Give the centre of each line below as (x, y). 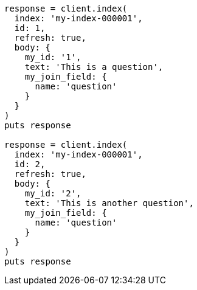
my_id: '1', (53, 57)
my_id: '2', (53, 193)
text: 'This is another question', (109, 203)
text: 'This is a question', (94, 67)
